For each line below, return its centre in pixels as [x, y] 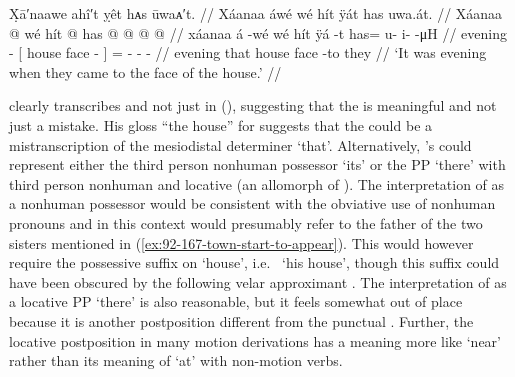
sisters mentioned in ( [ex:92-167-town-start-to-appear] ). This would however [241, 242]
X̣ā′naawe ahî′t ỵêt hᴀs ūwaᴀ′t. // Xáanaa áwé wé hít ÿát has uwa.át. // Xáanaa [256, 13]
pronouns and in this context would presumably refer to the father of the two [246, 222]
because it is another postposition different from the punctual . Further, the [241, 320]
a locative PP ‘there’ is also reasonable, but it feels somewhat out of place [236, 301]
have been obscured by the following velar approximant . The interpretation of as [258, 281]
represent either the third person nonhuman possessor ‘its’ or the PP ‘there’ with [257, 164]
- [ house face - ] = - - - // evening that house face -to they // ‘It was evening [248, 52]
